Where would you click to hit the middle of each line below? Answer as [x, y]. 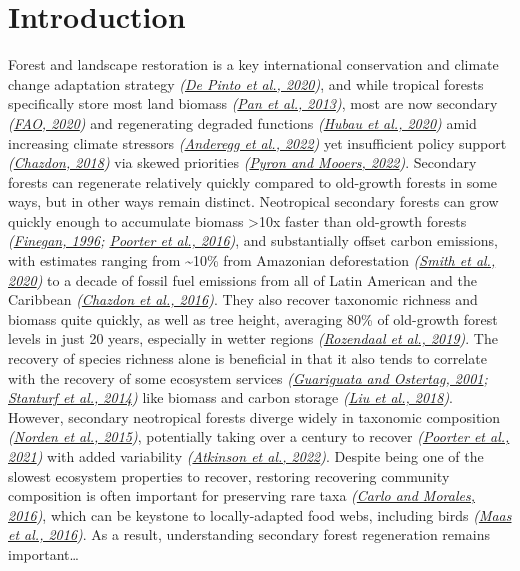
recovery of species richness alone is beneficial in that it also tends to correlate [248, 358]
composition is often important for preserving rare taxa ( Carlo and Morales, [241, 495]
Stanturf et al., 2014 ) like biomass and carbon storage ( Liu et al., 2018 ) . [231, 397]
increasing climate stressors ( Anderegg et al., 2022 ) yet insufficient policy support [257, 142]
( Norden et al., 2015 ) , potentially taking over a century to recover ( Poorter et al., [259, 436]
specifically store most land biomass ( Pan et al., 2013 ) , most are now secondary [253, 103]
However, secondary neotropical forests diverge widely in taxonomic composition [254, 416]
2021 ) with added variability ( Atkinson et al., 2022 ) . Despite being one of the [246, 456]
